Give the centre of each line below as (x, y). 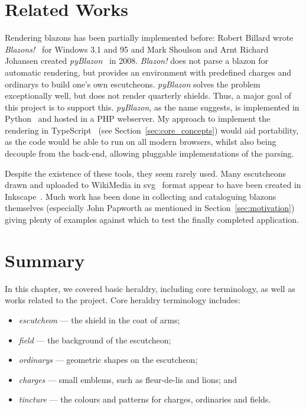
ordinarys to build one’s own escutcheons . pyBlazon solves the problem (133, 84)
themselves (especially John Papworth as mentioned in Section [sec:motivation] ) (150, 208)
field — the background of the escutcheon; (95, 340)
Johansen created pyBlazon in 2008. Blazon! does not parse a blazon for (137, 61)
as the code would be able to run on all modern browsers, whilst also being (141, 142)
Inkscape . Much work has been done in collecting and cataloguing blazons (141, 196)
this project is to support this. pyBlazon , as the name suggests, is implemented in (152, 107)
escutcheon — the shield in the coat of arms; (99, 319)
